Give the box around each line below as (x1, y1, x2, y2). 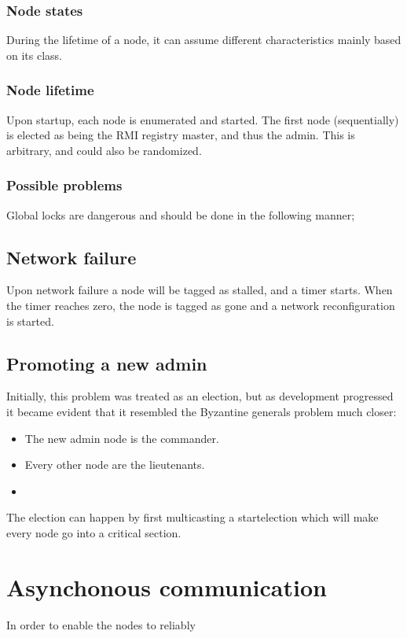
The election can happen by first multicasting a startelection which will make (6, 509, 379, 526)
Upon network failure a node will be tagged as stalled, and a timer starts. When (6, 282, 393, 298)
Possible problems (6, 175, 123, 195)
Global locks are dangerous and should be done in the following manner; (6, 206, 355, 223)
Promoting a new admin (6, 351, 207, 375)
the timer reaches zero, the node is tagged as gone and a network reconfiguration (6, 297, 395, 314)
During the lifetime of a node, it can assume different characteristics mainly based (6, 31, 401, 48)
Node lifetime (6, 80, 94, 100)
